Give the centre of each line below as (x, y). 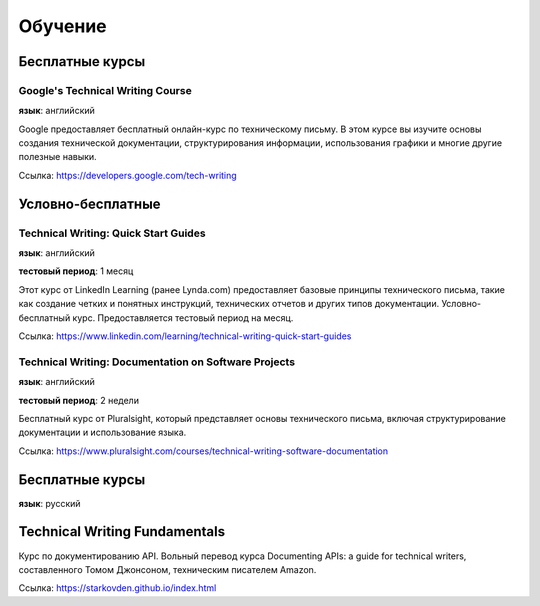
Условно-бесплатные (89, 203)
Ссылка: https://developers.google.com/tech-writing (127, 175)
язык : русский (49, 503)
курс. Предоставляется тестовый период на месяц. (183, 317)
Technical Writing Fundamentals (121, 531)
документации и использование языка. (102, 432)
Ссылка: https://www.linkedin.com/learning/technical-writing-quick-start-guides (185, 336)
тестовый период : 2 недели (79, 400)
